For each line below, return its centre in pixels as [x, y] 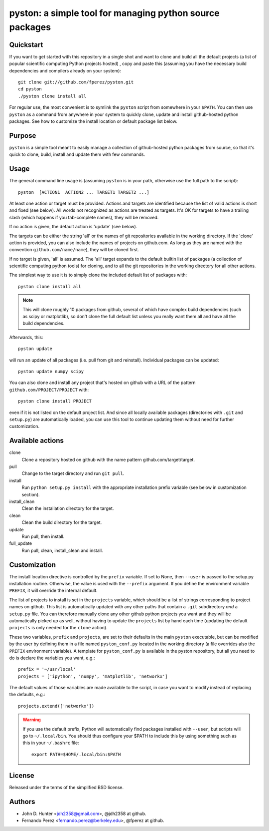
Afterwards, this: [26, 337]
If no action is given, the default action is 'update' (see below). [73, 227]
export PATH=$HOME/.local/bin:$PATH [76, 754]
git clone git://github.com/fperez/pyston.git [76, 82]
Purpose [23, 136]
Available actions [37, 441]
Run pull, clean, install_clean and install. [62, 550]
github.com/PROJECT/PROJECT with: [49, 390]
